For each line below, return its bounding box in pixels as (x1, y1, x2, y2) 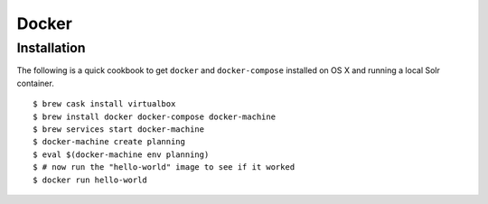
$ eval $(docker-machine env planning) (33, 149, 210, 160)
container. (16, 78, 54, 88)
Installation (16, 40, 86, 56)
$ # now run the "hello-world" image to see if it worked (33, 162, 296, 172)
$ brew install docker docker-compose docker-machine (33, 111, 276, 122)
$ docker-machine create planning (33, 136, 185, 147)
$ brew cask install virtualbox (33, 99, 176, 109)
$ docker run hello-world (33, 174, 148, 185)
